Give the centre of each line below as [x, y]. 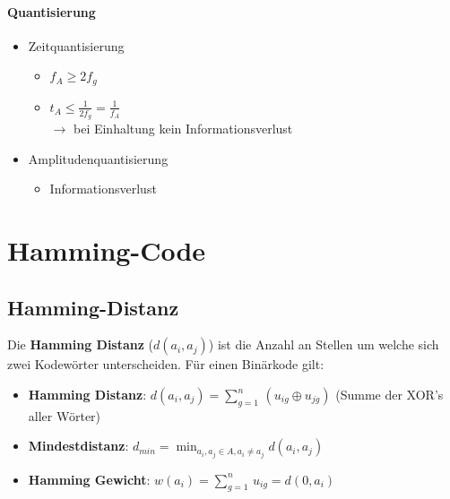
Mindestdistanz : [78, 446]
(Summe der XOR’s [389, 395]
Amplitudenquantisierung [98, 158]
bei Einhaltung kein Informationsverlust [183, 129]
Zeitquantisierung [76, 45]
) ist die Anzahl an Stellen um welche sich [324, 344]
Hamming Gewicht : [89, 479]
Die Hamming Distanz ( [81, 344]
